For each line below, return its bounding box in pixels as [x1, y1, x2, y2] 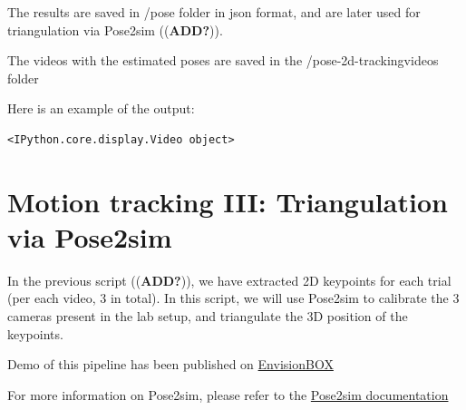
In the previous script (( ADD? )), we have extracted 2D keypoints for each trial [7, 270, 451, 289]
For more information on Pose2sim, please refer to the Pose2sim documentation [7, 385, 449, 404]
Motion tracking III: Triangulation [7, 182, 448, 220]
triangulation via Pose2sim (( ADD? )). [7, 20, 223, 39]
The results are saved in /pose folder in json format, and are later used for [7, 3, 421, 21]
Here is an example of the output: [7, 99, 195, 118]
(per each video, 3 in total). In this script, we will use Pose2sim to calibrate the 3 [7, 288, 460, 307]
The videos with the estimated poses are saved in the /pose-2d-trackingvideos [7, 51, 439, 70]
